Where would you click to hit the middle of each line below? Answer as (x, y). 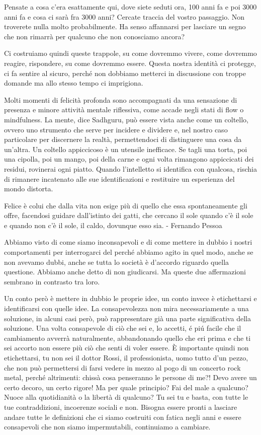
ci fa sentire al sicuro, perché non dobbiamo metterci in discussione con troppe (125, 73)
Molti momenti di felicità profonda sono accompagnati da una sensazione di (121, 99)
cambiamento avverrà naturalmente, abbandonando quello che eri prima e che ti (127, 338)
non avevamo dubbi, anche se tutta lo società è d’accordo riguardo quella (117, 262)
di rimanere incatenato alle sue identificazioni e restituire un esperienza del (119, 178)
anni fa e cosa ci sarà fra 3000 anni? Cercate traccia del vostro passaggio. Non (124, 16)
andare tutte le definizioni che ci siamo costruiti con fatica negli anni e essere (123, 417)
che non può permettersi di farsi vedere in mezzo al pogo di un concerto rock (122, 367)
